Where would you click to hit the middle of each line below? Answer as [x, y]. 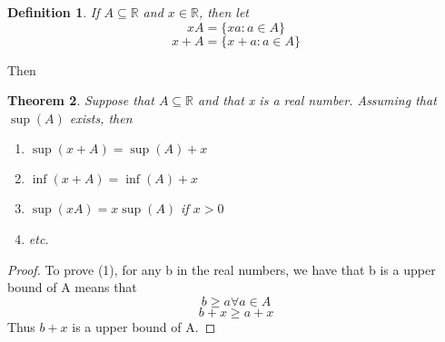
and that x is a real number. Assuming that [317, 100]
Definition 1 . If [54, 12]
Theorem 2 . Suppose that [81, 100]
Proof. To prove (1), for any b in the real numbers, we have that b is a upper [222, 269]
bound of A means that [72, 287]
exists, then [101, 117]
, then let [223, 12]
